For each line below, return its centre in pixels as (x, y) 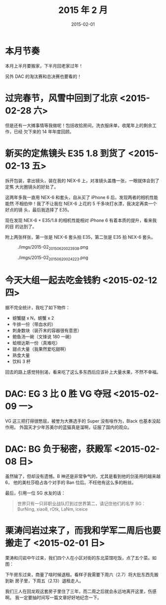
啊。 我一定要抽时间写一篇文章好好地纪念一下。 (53, 597)
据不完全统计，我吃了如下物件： (38, 308)
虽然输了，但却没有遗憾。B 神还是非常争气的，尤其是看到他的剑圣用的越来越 (83, 476)
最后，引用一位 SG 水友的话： (35, 493)
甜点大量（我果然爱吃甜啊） (41, 349)
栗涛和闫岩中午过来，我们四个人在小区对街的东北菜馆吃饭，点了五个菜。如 (81, 558)
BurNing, (26, 509)
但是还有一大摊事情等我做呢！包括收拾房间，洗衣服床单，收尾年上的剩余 (79, 125)
